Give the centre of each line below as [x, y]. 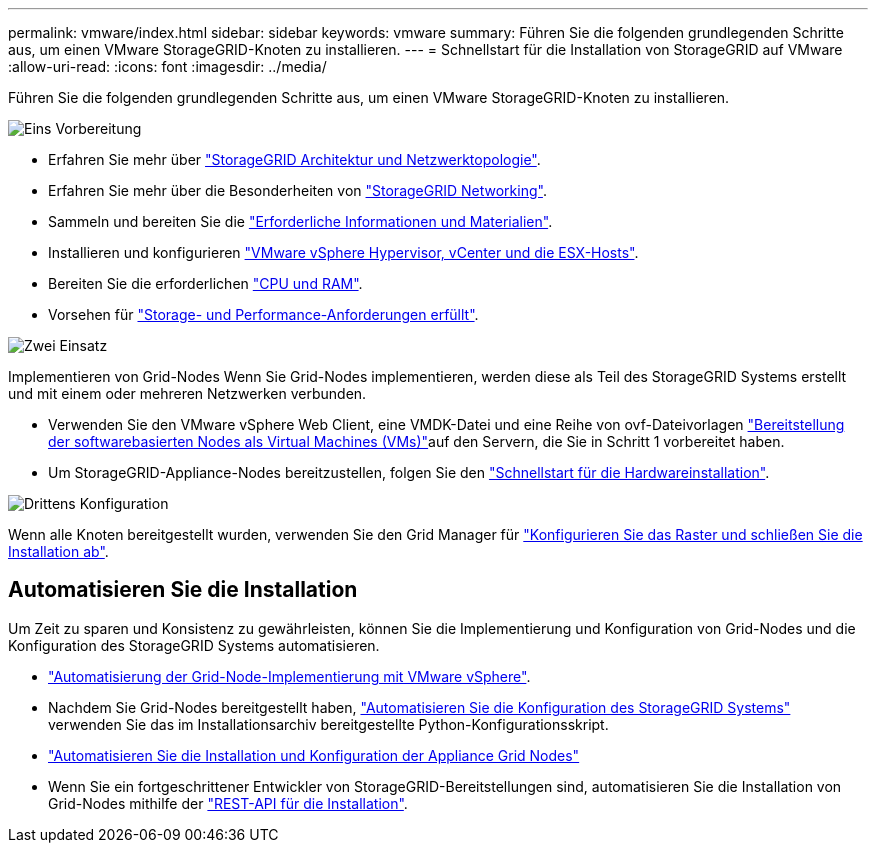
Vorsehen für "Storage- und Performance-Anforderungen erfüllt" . [263, 314]
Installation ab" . [58, 551]
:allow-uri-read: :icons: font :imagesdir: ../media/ [167, 66]
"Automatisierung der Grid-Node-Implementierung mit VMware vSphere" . [289, 676]
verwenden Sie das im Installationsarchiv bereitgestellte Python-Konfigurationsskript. [328, 724]
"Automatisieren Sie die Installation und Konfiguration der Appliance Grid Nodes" [314, 755]
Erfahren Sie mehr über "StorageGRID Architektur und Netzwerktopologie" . [294, 159]
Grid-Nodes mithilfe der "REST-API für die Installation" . [228, 803]
